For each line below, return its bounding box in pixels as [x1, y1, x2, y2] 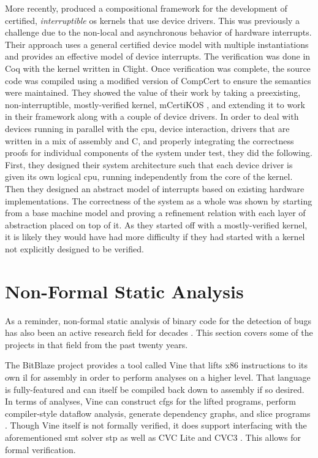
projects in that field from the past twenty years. [5, 338, 188, 351]
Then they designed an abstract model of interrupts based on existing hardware [5, 182, 305, 195]
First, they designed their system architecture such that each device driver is [5, 158, 293, 171]
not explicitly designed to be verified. [5, 242, 144, 255]
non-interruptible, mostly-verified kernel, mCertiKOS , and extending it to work [5, 98, 305, 111]
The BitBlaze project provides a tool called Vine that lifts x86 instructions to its [5, 359, 308, 371]
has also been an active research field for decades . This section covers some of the [5, 326, 313, 339]
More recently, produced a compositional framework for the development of [5, 2, 287, 14]
